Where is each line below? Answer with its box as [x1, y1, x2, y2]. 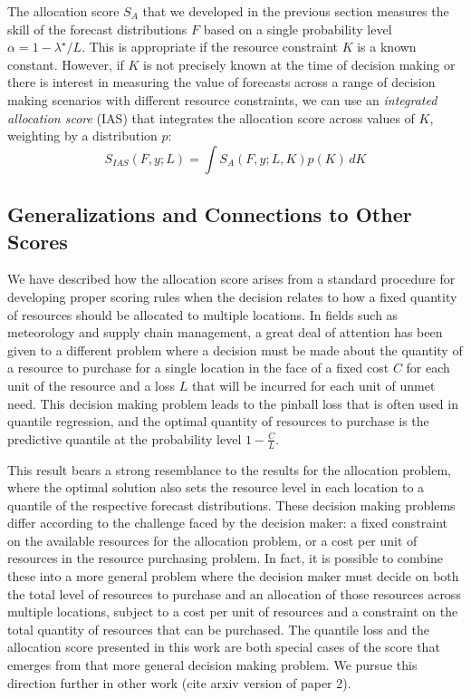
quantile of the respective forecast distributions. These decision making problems [7, 495, 456, 514]
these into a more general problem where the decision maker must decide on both [7, 567, 459, 586]
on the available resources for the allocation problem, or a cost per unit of [7, 530, 418, 549]
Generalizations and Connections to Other [7, 200, 412, 228]
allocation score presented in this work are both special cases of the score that [7, 637, 440, 656]
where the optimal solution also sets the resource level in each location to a [7, 478, 425, 497]
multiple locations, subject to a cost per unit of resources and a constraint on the [7, 602, 458, 621]
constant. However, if [7, 54, 124, 73]
